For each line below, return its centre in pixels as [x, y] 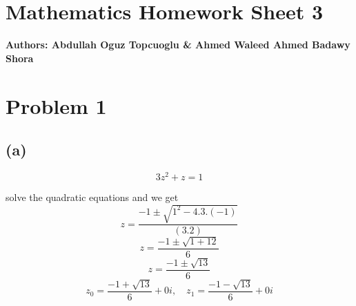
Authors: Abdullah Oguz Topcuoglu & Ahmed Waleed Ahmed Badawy [178, 45]
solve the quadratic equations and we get [92, 197]
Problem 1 [56, 105]
